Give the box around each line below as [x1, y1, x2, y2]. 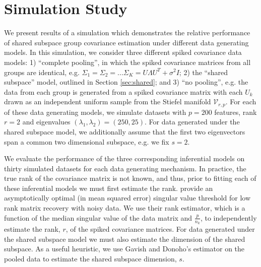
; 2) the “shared [179, 66, 228, 77]
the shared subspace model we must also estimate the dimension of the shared [4, 233, 245, 244]
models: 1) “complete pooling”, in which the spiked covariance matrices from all [4, 56, 251, 67]
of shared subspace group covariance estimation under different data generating [4, 37, 249, 47]
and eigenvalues [22, 116, 71, 127]
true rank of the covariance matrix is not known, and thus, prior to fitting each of [4, 173, 256, 183]
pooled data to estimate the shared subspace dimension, [4, 253, 177, 263]
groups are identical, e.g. [4, 66, 80, 77]
